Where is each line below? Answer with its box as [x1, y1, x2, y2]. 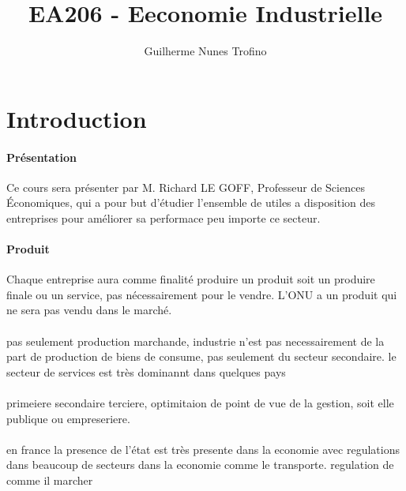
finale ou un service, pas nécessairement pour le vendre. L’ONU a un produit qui [6, 286, 397, 302]
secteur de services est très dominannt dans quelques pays [6, 363, 286, 380]
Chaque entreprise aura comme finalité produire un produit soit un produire [6, 271, 375, 287]
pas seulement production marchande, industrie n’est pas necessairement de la [6, 332, 385, 349]
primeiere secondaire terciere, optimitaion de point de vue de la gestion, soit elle [6, 395, 394, 411]
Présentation [6, 148, 77, 165]
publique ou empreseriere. [6, 410, 130, 426]
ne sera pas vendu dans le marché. [6, 302, 172, 318]
